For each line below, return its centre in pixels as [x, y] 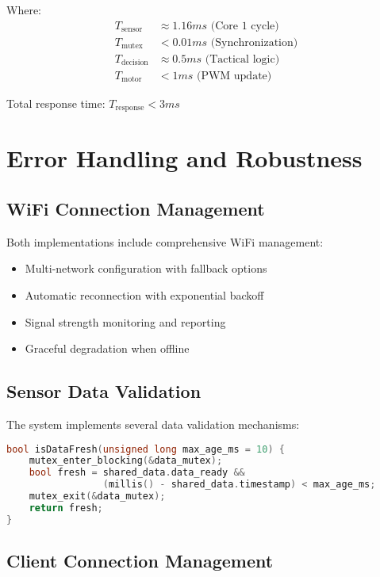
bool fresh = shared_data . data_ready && [137, 473]
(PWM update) [234, 76]
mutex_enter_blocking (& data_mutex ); [126, 461]
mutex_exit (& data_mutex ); [97, 497]
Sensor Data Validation [104, 391]
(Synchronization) [254, 42]
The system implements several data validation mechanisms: [153, 424]
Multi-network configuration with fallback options [146, 268]
